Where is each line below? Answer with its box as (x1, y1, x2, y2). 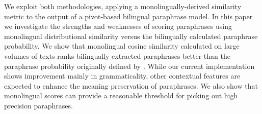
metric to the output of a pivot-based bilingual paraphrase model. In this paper (4, 11, 253, 21)
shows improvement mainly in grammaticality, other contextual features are (4, 70, 241, 81)
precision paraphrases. (4, 100, 73, 110)
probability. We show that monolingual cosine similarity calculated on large (4, 41, 240, 51)
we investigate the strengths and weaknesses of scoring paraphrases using (4, 21, 232, 31)
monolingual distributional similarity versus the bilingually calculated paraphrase (4, 30, 258, 41)
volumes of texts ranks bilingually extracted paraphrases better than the (4, 50, 230, 61)
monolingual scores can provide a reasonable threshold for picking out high (4, 90, 238, 101)
